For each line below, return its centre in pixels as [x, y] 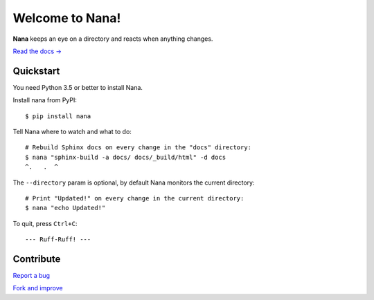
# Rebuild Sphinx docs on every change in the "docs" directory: [139, 148]
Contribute [37, 259]
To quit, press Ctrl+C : [45, 223]
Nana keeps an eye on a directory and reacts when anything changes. [113, 39]
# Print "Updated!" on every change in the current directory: [135, 198]
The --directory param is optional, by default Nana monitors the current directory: [134, 182]
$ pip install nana [58, 116]
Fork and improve [38, 288]
